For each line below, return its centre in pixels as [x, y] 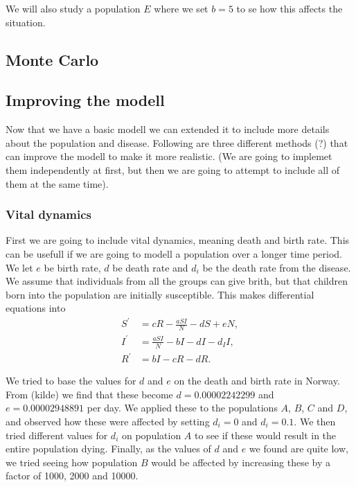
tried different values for [57, 435]
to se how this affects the [290, 8]
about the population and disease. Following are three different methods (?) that [177, 142]
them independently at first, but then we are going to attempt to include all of [173, 169]
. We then [315, 421]
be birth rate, [72, 267]
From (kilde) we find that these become [89, 394]
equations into [36, 308]
